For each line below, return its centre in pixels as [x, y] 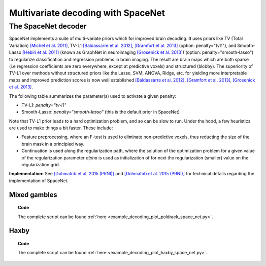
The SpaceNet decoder [48, 26]
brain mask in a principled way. [53, 144]
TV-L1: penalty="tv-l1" [44, 105]
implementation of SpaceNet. [39, 181]
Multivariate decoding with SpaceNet [87, 13]
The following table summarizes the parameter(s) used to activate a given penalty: [93, 96]
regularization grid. [41, 165]
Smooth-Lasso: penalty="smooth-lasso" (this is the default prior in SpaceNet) [100, 112]
